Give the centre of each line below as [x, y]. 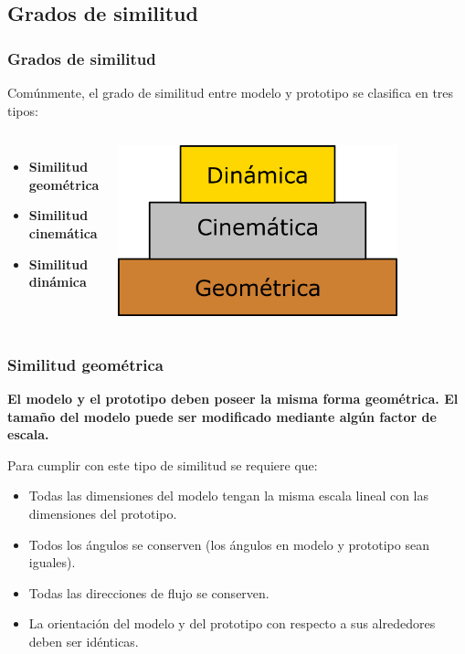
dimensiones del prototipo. [103, 514]
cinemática [63, 232]
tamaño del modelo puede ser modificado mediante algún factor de [222, 416]
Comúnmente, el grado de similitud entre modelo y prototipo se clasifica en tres [231, 92]
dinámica [58, 282]
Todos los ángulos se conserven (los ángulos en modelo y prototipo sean [229, 544]
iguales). [52, 562]
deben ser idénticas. [84, 642]
